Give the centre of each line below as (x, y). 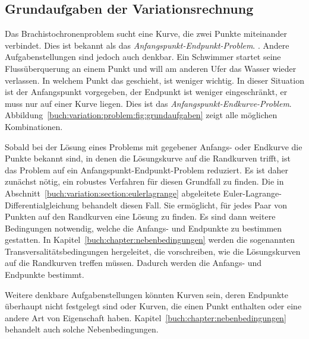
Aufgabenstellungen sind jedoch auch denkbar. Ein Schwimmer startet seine (143, 57)
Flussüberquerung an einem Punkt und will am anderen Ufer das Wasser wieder (151, 68)
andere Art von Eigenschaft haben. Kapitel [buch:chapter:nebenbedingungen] (146, 317)
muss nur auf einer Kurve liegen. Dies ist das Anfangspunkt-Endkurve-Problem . (148, 103)
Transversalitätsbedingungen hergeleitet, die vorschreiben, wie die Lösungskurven (153, 251)
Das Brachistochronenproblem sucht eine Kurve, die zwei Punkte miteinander (146, 34)
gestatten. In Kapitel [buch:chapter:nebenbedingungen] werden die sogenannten (150, 240)
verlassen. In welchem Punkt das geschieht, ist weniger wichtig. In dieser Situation (154, 80)
